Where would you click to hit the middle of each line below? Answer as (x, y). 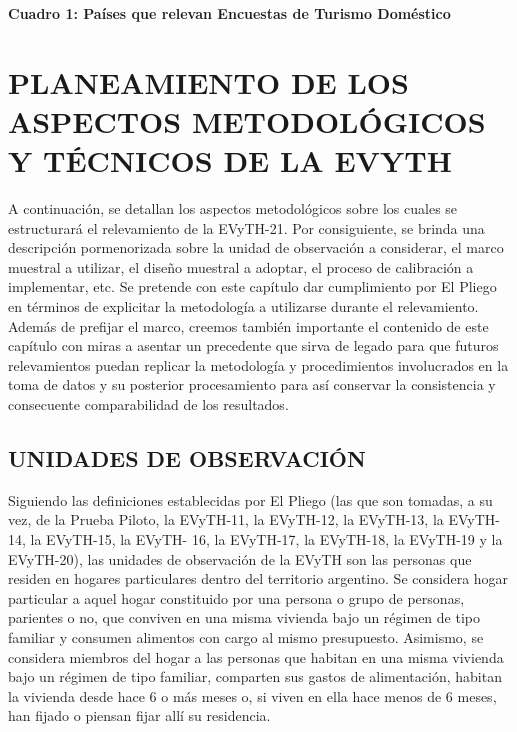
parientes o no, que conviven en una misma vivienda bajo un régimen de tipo (244, 617)
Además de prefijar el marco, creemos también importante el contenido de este (248, 325)
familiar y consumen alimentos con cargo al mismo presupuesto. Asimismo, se (246, 636)
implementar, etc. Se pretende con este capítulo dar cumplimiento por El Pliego (252, 286)
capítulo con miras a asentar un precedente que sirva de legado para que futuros (253, 345)
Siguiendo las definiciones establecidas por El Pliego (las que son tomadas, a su (250, 499)
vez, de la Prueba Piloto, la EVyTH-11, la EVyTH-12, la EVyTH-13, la (226, 519)
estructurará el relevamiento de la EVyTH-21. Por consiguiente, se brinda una (246, 227)
